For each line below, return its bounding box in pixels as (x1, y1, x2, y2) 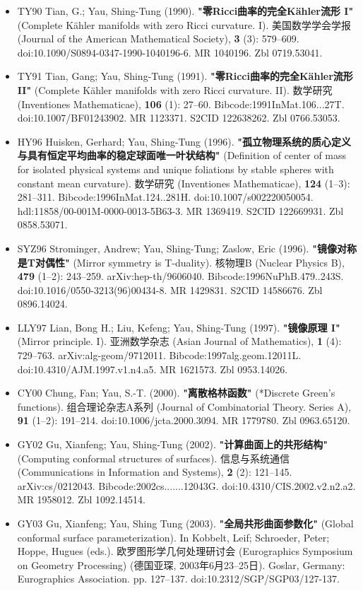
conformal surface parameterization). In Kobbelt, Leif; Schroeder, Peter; (17, 529, 330, 544)
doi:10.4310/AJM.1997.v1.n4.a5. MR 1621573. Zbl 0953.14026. (17, 361, 288, 376)
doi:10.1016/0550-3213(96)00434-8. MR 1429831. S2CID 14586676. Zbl (17, 282, 323, 297)
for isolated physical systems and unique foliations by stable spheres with (17, 161, 334, 176)
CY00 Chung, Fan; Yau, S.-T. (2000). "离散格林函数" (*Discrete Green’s (17, 385, 335, 400)
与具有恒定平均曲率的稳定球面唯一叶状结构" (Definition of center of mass (17, 148, 347, 163)
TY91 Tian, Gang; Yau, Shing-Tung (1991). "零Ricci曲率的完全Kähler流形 (17, 69, 353, 83)
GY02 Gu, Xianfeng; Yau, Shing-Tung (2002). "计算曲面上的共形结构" (17, 437, 328, 452)
